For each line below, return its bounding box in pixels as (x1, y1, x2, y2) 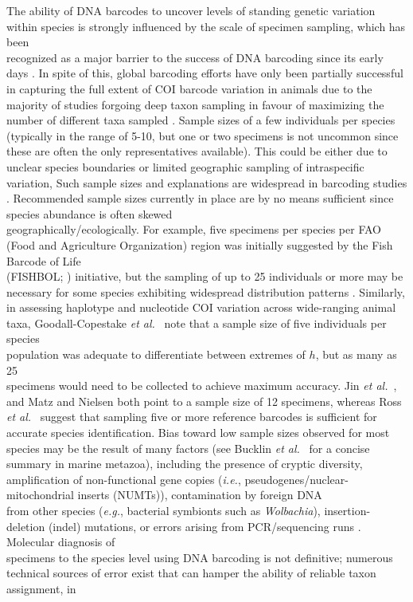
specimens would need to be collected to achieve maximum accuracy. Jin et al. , (6, 377, 397, 394)
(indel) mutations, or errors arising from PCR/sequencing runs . (48, 517, 361, 534)
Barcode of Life (6, 252, 81, 269)
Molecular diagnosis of (6, 533, 115, 550)
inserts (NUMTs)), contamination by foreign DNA (77, 486, 322, 503)
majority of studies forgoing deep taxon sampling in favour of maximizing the (6, 96, 384, 112)
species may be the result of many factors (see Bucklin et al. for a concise (6, 439, 370, 456)
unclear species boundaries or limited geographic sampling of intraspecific (6, 158, 364, 175)
